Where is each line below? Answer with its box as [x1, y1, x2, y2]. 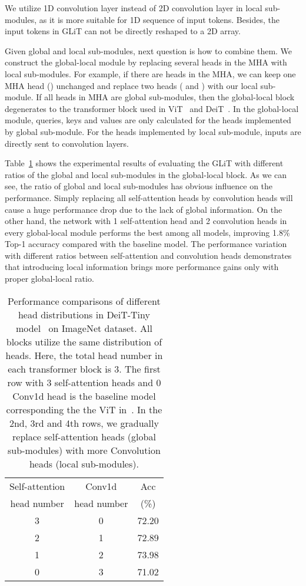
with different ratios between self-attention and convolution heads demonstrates [5, 249, 292, 261]
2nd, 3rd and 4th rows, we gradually [9, 416, 159, 430]
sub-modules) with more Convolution [8, 443, 161, 457]
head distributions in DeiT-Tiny [18, 307, 150, 321]
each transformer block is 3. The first [8, 361, 161, 376]
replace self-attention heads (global [12, 429, 156, 443]
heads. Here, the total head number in [5, 348, 163, 362]
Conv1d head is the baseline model [12, 389, 156, 403]
